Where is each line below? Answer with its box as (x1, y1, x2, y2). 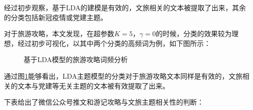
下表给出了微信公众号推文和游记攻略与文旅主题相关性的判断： (4, 97, 204, 107)
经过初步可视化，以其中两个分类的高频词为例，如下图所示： (17, 38, 211, 48)
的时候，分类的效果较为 (156, 28, 232, 39)
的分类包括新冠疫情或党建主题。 (4, 12, 107, 22)
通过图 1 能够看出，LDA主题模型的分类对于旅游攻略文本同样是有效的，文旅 (4, 70, 243, 81)
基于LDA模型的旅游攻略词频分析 (24, 54, 128, 65)
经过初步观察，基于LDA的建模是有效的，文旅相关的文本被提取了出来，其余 (4, 2, 246, 12)
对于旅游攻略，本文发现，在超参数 (4, 28, 114, 39)
